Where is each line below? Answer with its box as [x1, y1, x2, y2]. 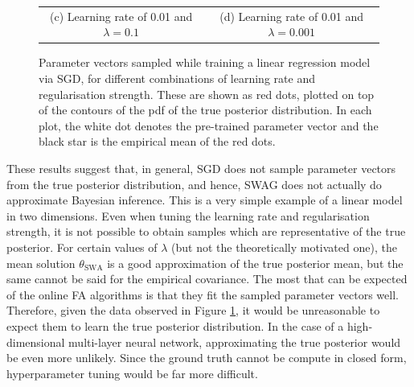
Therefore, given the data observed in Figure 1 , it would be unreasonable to [6, 302, 380, 319]
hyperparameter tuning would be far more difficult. [6, 364, 258, 381]
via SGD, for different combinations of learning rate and [39, 70, 315, 87]
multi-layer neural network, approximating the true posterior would [68, 333, 401, 350]
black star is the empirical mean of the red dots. [39, 133, 276, 150]
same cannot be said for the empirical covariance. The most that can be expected [6, 270, 408, 287]
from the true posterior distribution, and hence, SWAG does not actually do [6, 175, 382, 192]
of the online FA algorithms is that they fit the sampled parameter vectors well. [6, 286, 399, 303]
